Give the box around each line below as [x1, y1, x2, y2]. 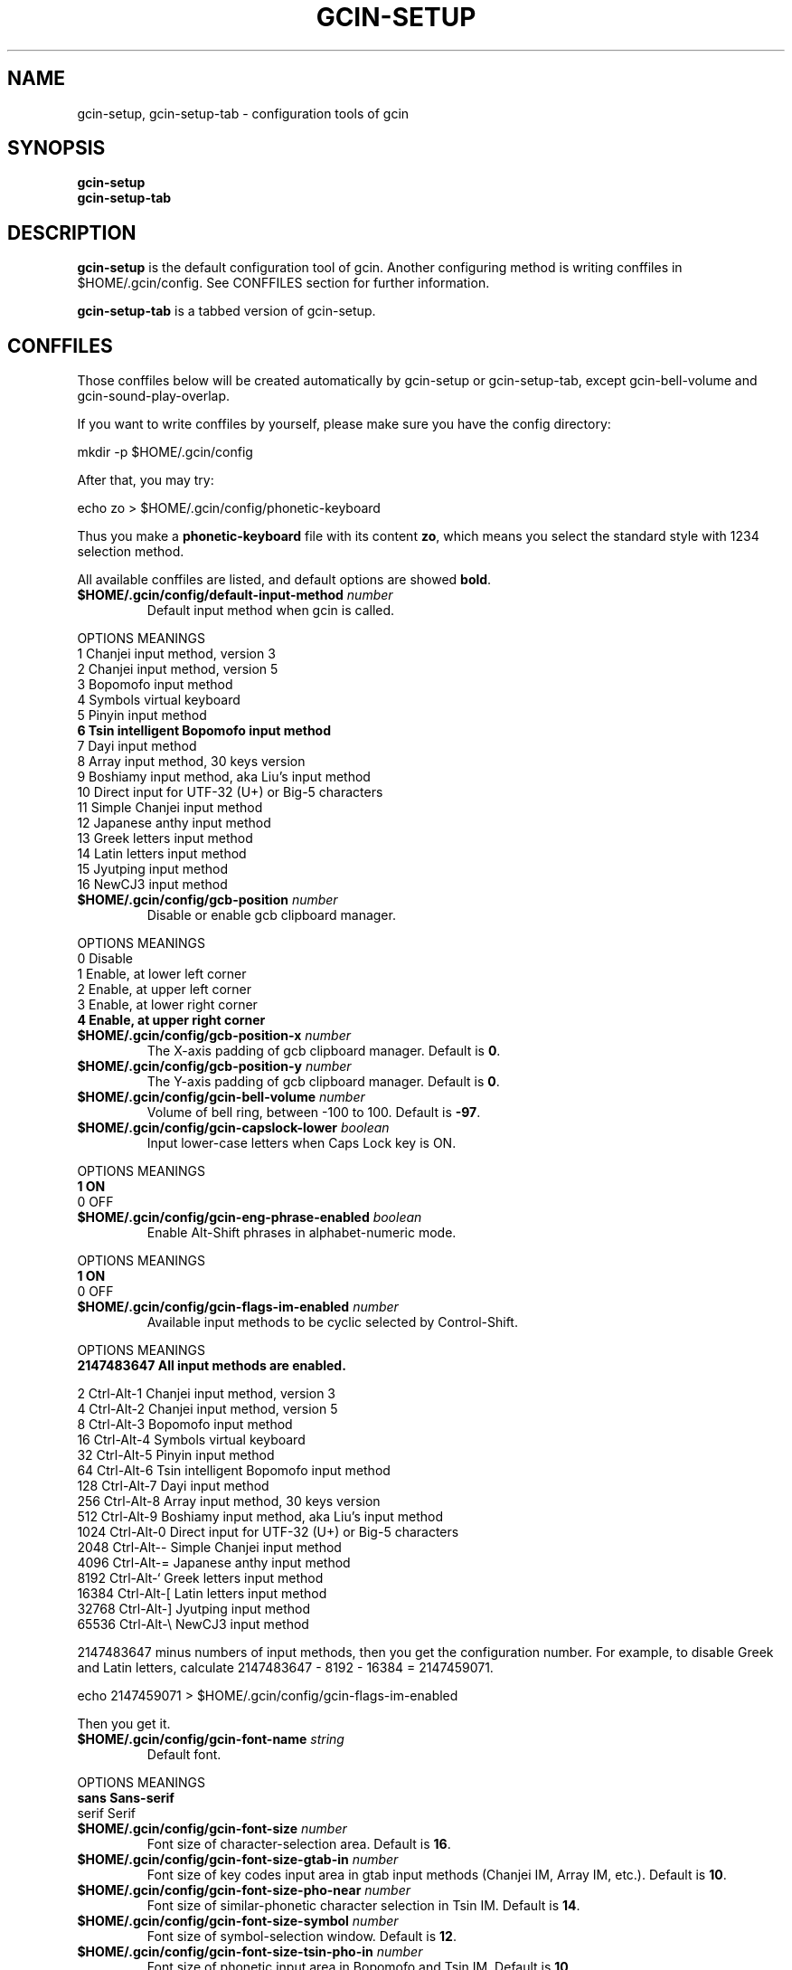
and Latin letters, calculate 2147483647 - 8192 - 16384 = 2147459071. [77, 1660, 494, 1676]
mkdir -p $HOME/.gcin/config [77, 444, 253, 460]
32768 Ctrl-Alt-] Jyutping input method [77, 1601, 311, 1617]
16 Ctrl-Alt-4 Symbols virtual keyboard [77, 1432, 306, 1448]
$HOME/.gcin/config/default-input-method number [77, 587, 393, 603]
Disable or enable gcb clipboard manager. [146, 907, 396, 923]
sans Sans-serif [77, 1790, 174, 1806]
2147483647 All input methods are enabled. [77, 1358, 346, 1374]
